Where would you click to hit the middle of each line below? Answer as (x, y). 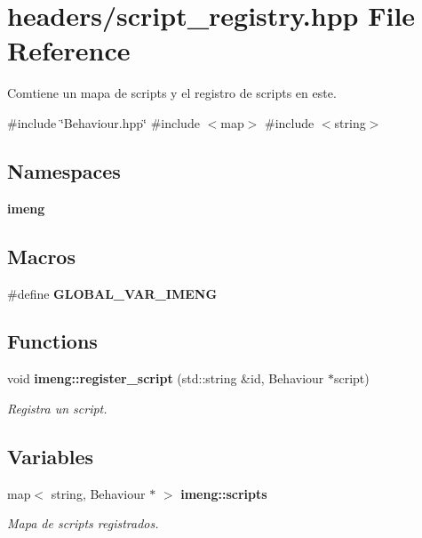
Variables (51, 456)
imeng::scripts (224, 493)
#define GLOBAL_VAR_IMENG (112, 293)
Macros (41, 256)
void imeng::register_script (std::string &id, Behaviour (166, 378)
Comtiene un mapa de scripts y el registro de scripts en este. (172, 93)
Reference (69, 50)
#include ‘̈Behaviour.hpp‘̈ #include (104, 122)
